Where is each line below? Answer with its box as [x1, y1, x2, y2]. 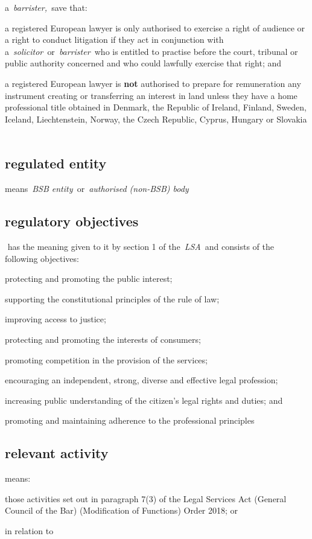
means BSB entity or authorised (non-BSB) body [5, 182, 189, 195]
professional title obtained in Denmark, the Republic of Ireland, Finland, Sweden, [5, 101, 307, 113]
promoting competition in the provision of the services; [5, 353, 208, 366]
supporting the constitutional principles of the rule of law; [5, 292, 220, 305]
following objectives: [5, 252, 79, 264]
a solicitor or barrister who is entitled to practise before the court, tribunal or [5, 45, 298, 57]
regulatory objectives [5, 212, 139, 231]
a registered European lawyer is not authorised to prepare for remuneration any [5, 77, 301, 89]
